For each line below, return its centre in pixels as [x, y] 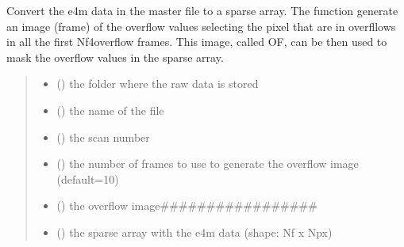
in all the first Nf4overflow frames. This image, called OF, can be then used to [197, 42]
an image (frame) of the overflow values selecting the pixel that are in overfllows [201, 26]
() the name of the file [110, 110]
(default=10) [88, 179]
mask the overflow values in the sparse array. [115, 57]
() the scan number [103, 137]
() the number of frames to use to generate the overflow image [208, 163]
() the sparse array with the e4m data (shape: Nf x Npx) [194, 232]
